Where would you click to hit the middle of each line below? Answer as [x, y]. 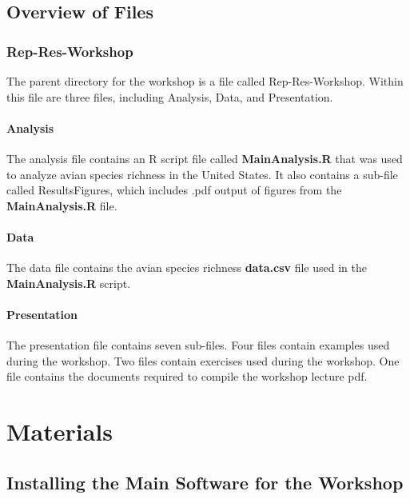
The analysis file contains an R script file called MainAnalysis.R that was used [205, 158]
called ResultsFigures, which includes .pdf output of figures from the [174, 190]
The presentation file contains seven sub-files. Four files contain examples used [198, 345]
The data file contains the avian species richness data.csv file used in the [187, 267]
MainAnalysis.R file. [62, 205]
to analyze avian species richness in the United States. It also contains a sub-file [202, 174]
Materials [60, 431]
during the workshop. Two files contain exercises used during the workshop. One [203, 360]
